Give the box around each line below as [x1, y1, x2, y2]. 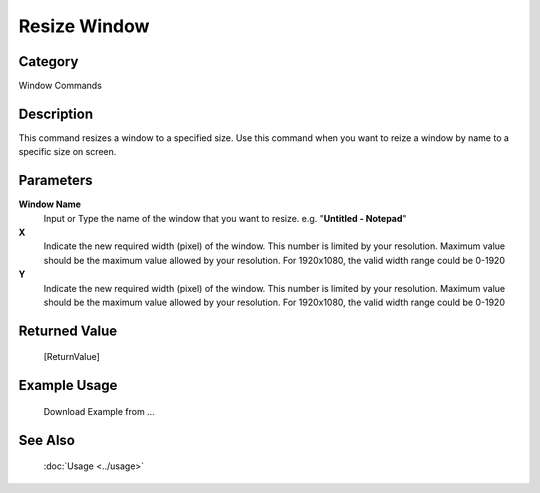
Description [18, 105, 94, 122]
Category [18, 53, 79, 70]
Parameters [18, 172, 93, 189]
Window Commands [18, 80, 102, 92]
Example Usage [18, 377, 118, 394]
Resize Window [18, 15, 150, 37]
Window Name [18, 198, 82, 210]
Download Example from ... [43, 405, 155, 417]
